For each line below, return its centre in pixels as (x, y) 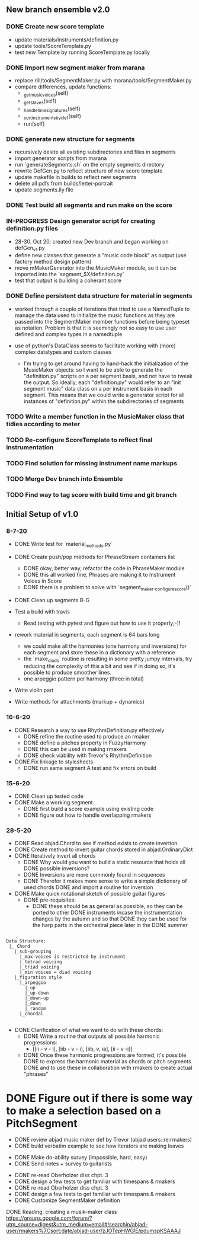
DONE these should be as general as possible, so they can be (107, 906)
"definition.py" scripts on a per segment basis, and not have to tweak (108, 376)
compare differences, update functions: (63, 87)
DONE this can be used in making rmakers (75, 749)
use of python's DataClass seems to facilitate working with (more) (95, 346)
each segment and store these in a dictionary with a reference (99, 652)
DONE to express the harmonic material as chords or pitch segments (107, 1062)
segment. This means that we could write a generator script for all (104, 395)
